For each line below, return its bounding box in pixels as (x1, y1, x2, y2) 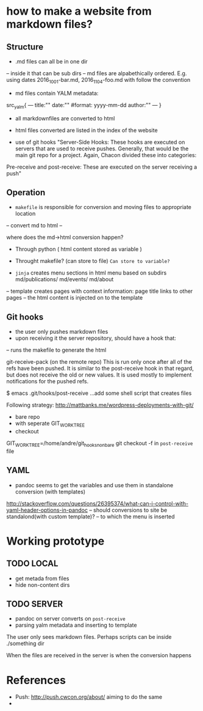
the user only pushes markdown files (15, 328, 109, 336)
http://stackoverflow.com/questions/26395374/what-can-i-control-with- (6, 499, 189, 507)
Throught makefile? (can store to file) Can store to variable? (15, 257, 170, 265)
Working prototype (6, 534, 105, 548)
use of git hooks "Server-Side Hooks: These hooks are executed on (15, 138, 185, 146)
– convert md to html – (6, 222, 63, 229)
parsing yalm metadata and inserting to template (15, 622, 137, 629)
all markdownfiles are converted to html (15, 114, 115, 122)
